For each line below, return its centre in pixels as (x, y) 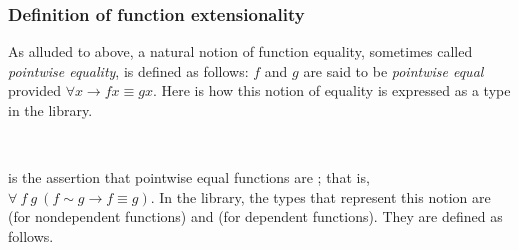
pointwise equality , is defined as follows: (128, 70)
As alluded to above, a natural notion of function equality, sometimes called (240, 51)
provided (34, 90)
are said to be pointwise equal (393, 70)
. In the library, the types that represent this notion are (320, 196)
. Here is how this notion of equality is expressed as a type (331, 90)
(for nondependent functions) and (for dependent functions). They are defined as (255, 216)
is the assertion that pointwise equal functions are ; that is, (189, 177)
